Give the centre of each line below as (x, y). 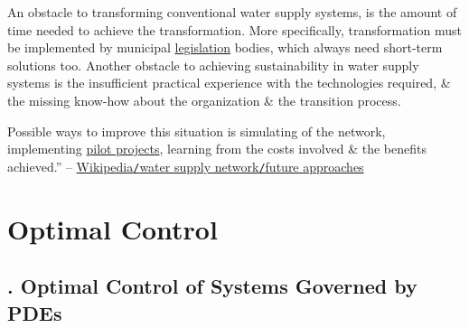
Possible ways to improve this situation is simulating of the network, (197, 131)
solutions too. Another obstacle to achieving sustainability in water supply (213, 65)
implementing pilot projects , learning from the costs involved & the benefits (217, 149)
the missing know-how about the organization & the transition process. (204, 100)
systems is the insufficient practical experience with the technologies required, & (229, 83)
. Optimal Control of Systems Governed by (212, 286)
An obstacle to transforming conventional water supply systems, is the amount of (232, 12)
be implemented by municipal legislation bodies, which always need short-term (225, 47)
